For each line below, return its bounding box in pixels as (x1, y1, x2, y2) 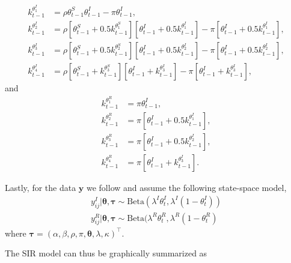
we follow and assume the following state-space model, (86, 181, 287, 194)
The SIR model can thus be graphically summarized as (5, 247, 207, 259)
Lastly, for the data (5, 181, 76, 194)
